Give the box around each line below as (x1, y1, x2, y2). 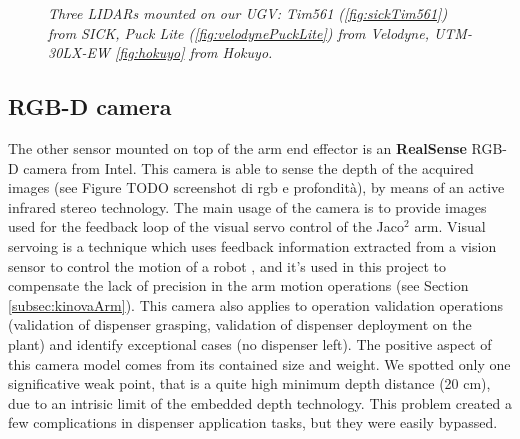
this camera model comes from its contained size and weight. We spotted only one (8, 353, 511, 374)
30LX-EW (48, 42, 110, 63)
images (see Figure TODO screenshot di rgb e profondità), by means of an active (8, 177, 505, 198)
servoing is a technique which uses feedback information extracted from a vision (8, 235, 497, 256)
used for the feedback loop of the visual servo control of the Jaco (8, 216, 405, 237)
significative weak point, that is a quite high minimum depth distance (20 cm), (8, 373, 491, 394)
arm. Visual (414, 216, 486, 237)
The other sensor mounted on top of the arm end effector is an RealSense (8, 137, 467, 158)
